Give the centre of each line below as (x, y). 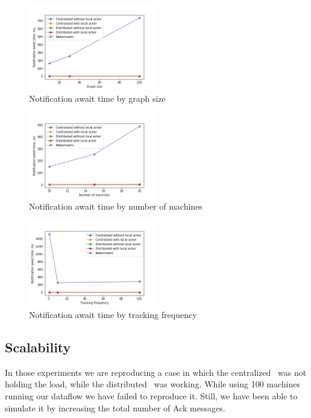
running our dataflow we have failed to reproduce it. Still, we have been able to (151, 395)
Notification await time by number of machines (116, 206)
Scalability (38, 347)
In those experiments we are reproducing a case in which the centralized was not (156, 372)
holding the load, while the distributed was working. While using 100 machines (153, 384)
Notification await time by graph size (97, 98)
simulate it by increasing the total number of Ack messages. (115, 407)
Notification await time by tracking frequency (113, 314)
